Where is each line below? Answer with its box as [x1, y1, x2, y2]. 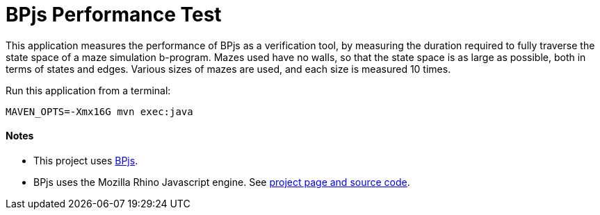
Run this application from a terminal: [6, 84, 171, 96]
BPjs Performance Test [6, 3, 222, 26]
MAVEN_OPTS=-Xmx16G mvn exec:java [6, 105, 193, 117]
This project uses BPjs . [33, 154, 138, 166]
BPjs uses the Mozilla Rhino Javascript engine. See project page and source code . [33, 175, 410, 188]
